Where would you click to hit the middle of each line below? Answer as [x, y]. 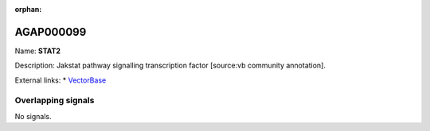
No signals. [33, 116]
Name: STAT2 [38, 51]
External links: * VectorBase [61, 80]
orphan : [28, 9]
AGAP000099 [51, 32]
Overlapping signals [55, 101]
